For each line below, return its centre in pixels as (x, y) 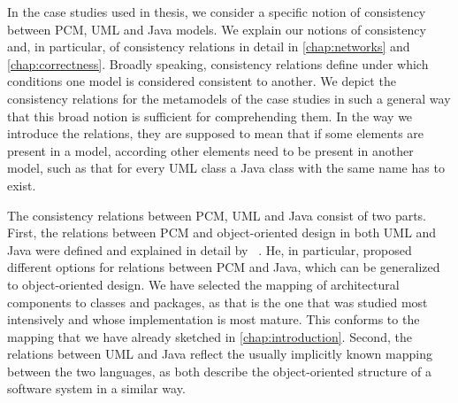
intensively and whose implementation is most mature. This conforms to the (214, 319)
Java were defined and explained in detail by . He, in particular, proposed (210, 249)
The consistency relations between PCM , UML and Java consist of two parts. (217, 215)
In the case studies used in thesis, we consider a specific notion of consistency (217, 12)
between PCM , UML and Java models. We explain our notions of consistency (217, 29)
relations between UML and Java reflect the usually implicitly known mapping (220, 354)
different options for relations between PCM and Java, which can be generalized (224, 267)
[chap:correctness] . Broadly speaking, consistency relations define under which (218, 63)
